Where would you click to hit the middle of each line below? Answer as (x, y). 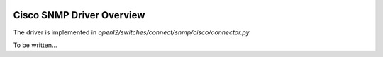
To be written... (35, 45)
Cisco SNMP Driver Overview (79, 15)
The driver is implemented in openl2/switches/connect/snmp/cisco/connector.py (131, 32)
